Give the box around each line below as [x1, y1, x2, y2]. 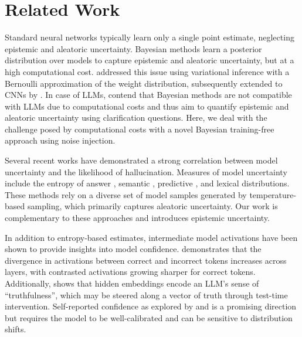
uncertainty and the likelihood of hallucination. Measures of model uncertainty [5, 165, 287, 178]
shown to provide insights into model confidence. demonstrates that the [5, 243, 262, 255]
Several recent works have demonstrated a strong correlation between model [5, 154, 278, 166]
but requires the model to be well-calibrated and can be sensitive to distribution [5, 311, 293, 324]
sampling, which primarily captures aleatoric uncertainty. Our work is [27, 200, 278, 212]
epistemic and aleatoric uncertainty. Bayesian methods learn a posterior [5, 42, 262, 55]
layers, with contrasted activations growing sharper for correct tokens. [5, 265, 256, 278]
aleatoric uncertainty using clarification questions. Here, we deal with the [5, 111, 267, 124]
